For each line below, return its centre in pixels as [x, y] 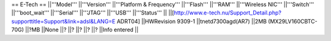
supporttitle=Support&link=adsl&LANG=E [63, 21]
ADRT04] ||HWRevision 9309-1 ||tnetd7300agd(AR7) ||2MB [192, 21]
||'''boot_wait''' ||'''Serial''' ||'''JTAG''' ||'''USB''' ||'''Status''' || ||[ [93, 13]
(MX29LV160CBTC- [293, 21]
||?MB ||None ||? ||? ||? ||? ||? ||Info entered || [82, 30]
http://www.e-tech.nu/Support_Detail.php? [228, 13]
